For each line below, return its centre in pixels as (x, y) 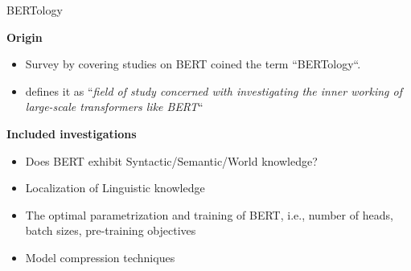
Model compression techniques (100, 257)
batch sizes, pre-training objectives (111, 230)
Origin (25, 37)
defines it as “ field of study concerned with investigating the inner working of (214, 90)
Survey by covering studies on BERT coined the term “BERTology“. (193, 64)
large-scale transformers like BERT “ (114, 107)
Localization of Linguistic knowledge (115, 188)
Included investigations (72, 133)
